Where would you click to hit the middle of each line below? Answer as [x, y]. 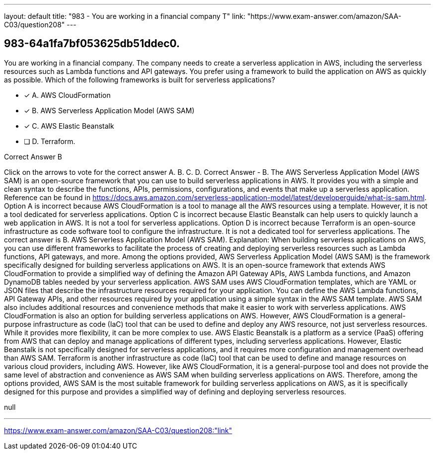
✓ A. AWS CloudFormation [67, 95]
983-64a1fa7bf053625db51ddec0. [92, 44]
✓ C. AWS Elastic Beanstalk [69, 126]
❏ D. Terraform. [50, 141]
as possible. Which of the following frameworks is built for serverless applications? [140, 79]
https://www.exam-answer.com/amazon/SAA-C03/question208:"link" [118, 430]
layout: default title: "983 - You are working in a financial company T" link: [125, 16]
